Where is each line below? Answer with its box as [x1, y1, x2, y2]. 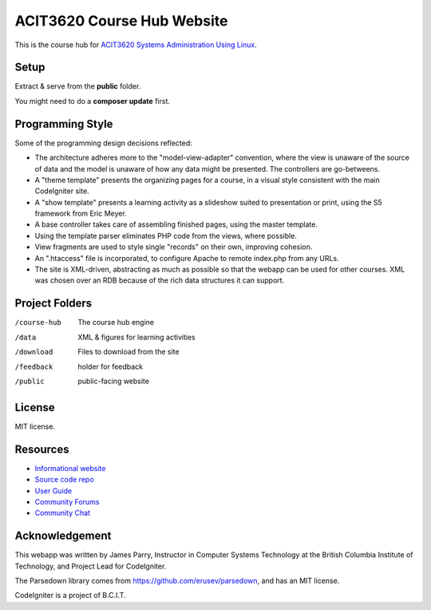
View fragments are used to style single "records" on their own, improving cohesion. [34, 242, 313, 252]
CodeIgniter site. [34, 186, 89, 196]
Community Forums [34, 497, 100, 506]
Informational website [34, 463, 106, 473]
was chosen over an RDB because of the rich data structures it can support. [34, 275, 285, 285]
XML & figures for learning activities [77, 332, 196, 342]
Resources [14, 442, 69, 456]
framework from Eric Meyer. [34, 208, 127, 219]
